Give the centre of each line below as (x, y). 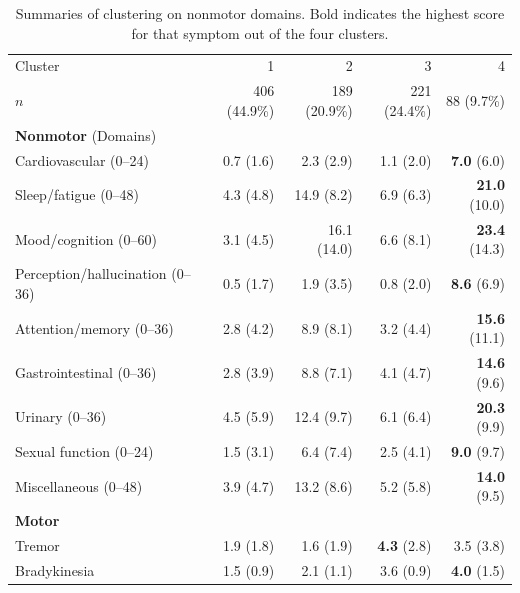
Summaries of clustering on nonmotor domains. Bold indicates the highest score (260, 13)
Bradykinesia (55, 570)
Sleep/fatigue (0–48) (77, 194)
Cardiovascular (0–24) (82, 159)
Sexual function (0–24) (84, 451)
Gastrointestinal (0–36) (86, 371)
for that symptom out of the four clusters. (260, 32)
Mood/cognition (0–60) (86, 238)
